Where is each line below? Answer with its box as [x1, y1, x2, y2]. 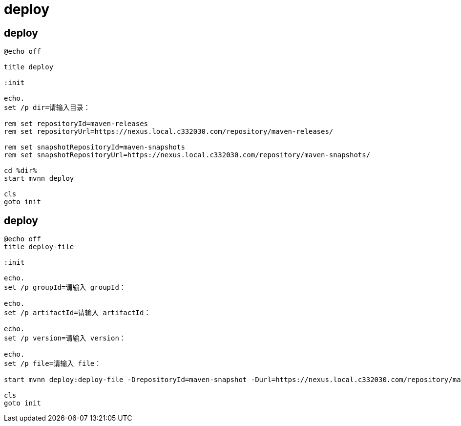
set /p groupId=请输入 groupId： [4, 283, 126, 292]
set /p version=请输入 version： [4, 334, 126, 342]
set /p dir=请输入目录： [4, 104, 90, 112]
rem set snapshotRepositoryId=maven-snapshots [4, 143, 185, 151]
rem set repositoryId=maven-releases [4, 120, 148, 128]
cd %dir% [4, 167, 37, 175]
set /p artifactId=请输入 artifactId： [4, 309, 151, 317]
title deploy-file [4, 243, 74, 251]
